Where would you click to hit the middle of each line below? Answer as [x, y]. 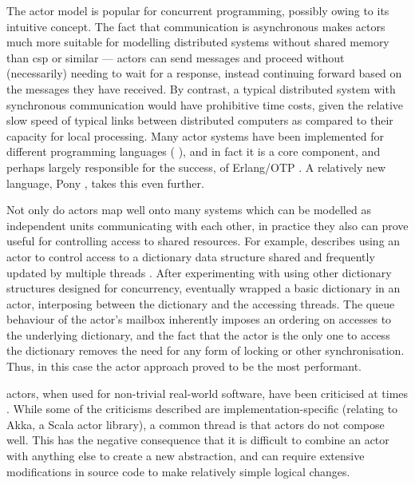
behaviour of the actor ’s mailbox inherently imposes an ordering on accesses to [199, 319]
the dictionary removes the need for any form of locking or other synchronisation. [206, 350]
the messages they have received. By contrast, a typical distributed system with [201, 88]
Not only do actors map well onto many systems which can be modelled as [189, 210]
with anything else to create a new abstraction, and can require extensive [186, 456]
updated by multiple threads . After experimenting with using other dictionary [199, 272]
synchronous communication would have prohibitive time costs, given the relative [205, 104]
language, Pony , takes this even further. [105, 183]
